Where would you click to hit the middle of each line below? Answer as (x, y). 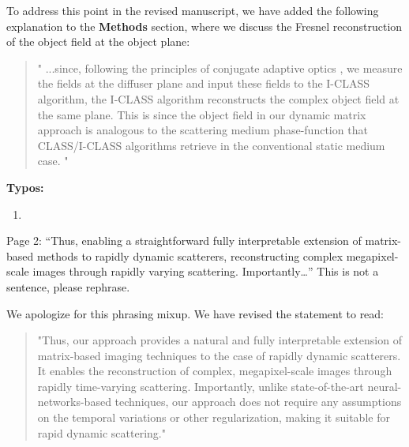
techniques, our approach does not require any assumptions (258, 402)
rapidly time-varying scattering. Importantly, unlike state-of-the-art (201, 386)
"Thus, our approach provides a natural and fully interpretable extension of (220, 340)
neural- (385, 386)
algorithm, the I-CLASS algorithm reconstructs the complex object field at (218, 98)
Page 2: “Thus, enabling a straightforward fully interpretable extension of (184, 240)
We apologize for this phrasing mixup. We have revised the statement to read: (195, 313)
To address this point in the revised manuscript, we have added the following (193, 10)
